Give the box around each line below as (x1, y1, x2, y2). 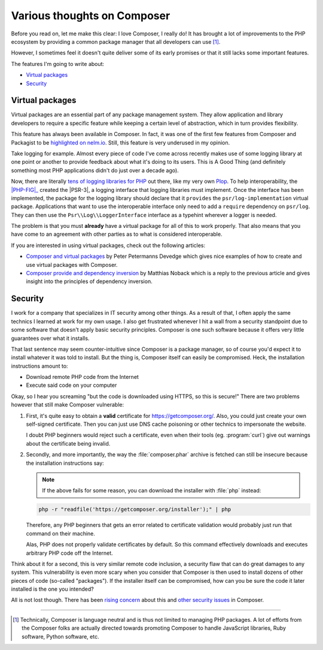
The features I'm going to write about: (11, 60, 105, 67)
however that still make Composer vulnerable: (11, 401, 124, 408)
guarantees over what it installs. (11, 335, 90, 342)
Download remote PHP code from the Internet (26, 374, 139, 381)
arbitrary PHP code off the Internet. (26, 549, 113, 556)
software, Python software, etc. (22, 633, 99, 640)
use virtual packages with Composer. (26, 261, 118, 268)
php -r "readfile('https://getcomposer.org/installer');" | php (38, 506, 231, 513)
